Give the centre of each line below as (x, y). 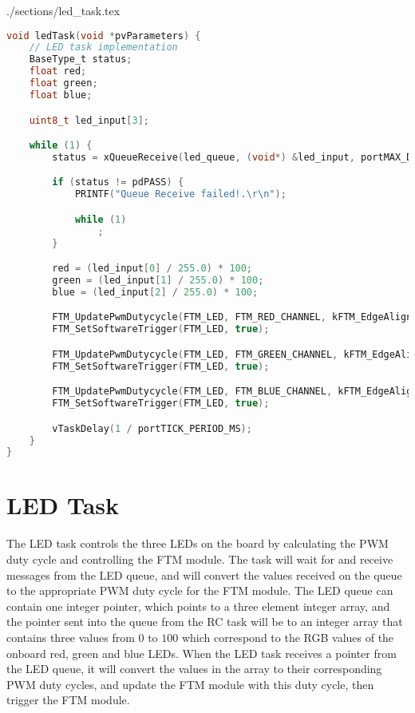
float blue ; (61, 95)
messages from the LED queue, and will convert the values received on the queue (204, 574)
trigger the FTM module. (68, 700)
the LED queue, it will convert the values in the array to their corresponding (194, 669)
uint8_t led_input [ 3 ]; (89, 120)
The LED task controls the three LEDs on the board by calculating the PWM (198, 543)
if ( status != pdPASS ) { (118, 182)
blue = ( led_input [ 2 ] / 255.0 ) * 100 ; (155, 292)
